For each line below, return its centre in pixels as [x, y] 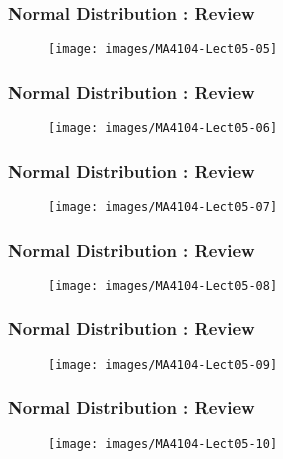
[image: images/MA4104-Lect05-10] [163, 443]
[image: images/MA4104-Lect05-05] [163, 49]
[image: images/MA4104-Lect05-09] [163, 364]
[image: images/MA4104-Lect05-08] [163, 285]
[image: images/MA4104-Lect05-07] [163, 206]
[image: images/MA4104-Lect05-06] [163, 128]
